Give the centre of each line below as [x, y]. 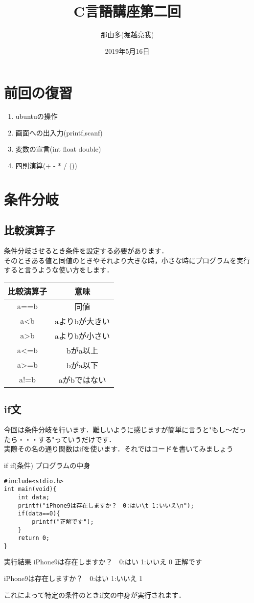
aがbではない [82, 380]
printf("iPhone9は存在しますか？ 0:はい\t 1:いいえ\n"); [106, 505]
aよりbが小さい [82, 335]
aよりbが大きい [82, 321]
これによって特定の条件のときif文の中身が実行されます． [95, 594]
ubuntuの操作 [36, 116]
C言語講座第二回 [127, 11]
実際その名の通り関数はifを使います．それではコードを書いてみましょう [119, 449]
